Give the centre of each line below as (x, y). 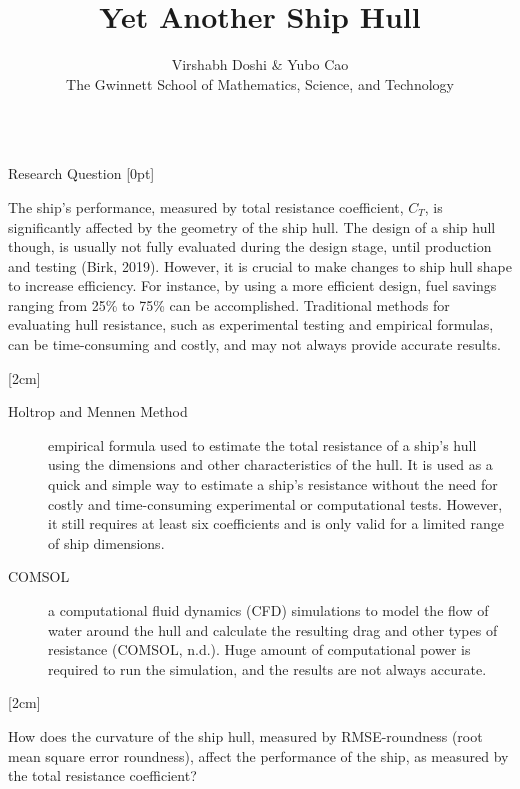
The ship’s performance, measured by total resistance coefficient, (206, 206)
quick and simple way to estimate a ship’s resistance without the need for (273, 484)
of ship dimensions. (106, 542)
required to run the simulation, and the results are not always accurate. (267, 668)
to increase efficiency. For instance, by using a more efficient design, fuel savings (252, 285)
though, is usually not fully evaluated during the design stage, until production (250, 246)
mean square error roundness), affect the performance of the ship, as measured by (258, 755)
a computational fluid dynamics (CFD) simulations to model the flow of (268, 610)
